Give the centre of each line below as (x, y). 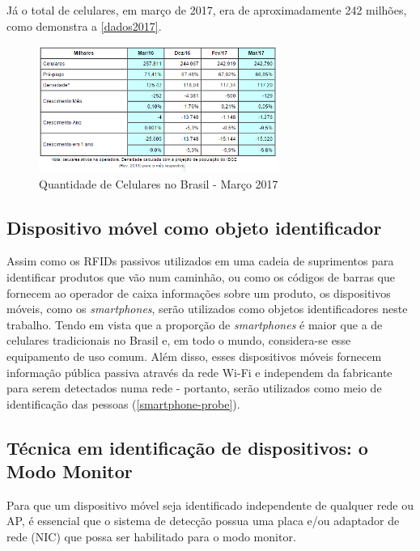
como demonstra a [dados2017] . (84, 25)
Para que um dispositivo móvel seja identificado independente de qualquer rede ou (210, 504)
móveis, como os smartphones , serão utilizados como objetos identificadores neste (207, 309)
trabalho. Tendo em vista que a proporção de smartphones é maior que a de (195, 324)
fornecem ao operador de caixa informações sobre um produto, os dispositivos (199, 292)
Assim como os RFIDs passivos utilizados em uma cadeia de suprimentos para (200, 261)
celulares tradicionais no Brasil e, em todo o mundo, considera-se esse (179, 340)
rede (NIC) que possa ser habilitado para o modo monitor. (151, 537)
